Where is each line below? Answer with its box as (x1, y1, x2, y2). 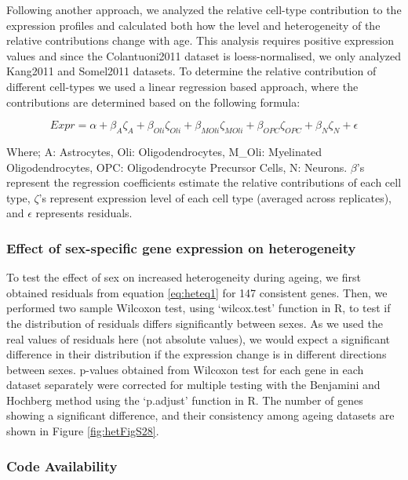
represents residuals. (35, 205, 133, 221)
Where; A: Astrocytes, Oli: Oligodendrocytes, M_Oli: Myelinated (6, 143, 322, 159)
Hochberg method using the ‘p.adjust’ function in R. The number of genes (6, 391, 363, 408)
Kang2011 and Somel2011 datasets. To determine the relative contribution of (6, 63, 377, 79)
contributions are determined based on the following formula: (6, 93, 301, 110)
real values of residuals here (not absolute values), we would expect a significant (6, 330, 390, 347)
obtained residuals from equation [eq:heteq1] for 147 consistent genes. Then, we (6, 284, 388, 300)
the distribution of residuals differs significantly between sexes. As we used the (6, 315, 383, 331)
